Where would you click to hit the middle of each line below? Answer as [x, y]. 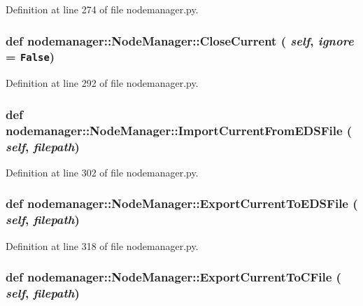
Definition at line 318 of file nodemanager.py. [102, 245]
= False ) [30, 56]
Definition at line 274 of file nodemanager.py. [102, 9]
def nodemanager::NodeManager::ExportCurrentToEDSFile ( [182, 203]
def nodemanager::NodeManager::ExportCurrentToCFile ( [173, 277]
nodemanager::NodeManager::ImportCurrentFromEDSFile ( [179, 130]
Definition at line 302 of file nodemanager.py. [102, 172]
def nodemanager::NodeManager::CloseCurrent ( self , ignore [180, 40]
